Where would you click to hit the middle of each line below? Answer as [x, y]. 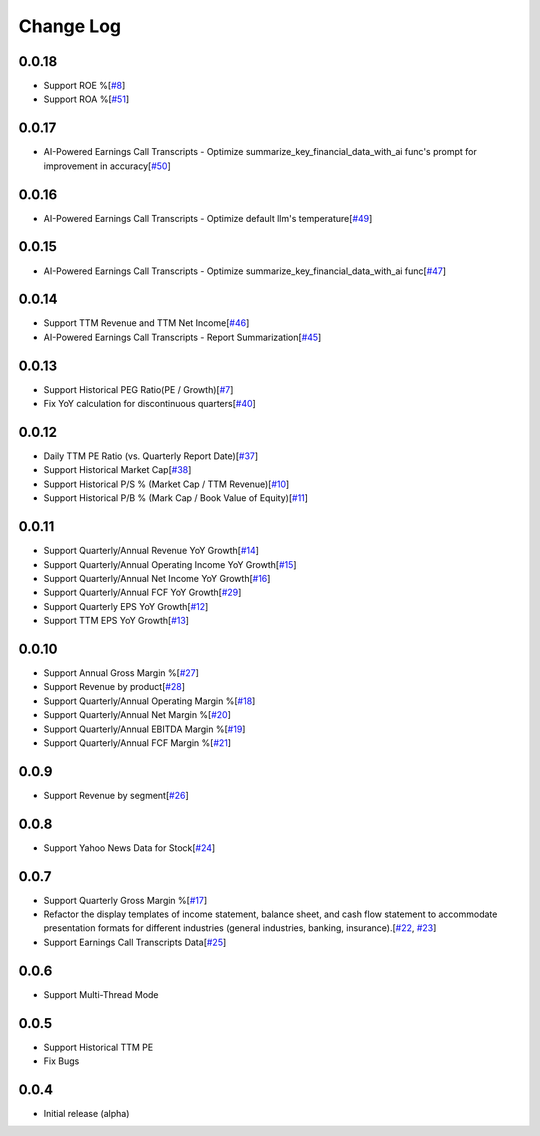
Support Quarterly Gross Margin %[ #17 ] [125, 900]
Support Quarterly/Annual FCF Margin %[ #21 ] [137, 742]
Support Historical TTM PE [98, 1047]
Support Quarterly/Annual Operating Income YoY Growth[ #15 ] [170, 564]
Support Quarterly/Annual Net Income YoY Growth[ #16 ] [157, 578]
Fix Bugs [61, 1061]
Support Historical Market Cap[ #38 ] [117, 470]
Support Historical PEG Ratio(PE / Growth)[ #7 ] [138, 389]
